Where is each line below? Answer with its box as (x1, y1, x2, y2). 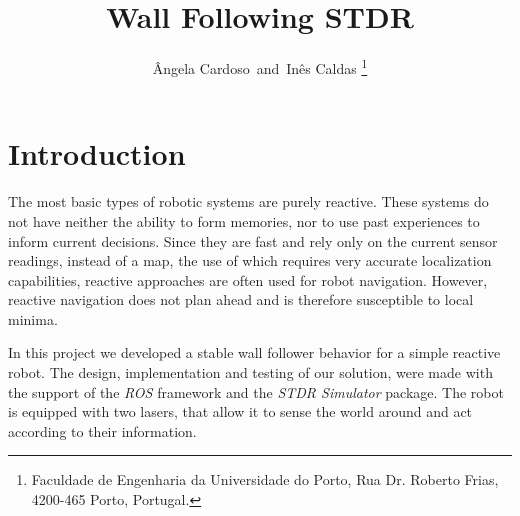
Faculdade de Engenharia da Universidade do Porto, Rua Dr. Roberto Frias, (31, 469, 499, 490)
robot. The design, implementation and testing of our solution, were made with (8, 362, 493, 383)
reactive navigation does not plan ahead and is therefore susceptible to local (8, 289, 474, 310)
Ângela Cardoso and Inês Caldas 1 (152, 55, 368, 78)
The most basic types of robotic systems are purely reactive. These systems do (8, 191, 489, 212)
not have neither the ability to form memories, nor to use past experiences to (8, 210, 480, 231)
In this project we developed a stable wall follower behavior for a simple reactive (8, 342, 501, 363)
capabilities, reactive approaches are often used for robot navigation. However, (8, 269, 488, 290)
